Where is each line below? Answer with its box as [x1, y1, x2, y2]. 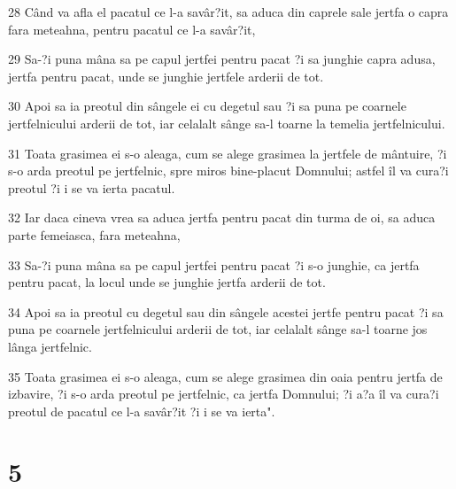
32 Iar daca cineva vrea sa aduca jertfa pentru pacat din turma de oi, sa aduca [8, 208, 436, 227]
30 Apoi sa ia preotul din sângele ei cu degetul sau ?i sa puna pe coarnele [8, 97, 406, 115]
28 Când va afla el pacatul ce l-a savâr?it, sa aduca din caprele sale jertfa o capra [8, 3, 449, 20]
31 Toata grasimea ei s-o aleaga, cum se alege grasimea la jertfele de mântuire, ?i [8, 144, 447, 162]
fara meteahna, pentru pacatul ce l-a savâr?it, [8, 19, 256, 38]
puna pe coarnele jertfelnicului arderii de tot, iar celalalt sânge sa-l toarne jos [8, 320, 428, 338]
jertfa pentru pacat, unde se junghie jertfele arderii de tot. [8, 66, 324, 85]
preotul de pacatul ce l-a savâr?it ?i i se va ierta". [8, 401, 275, 420]
